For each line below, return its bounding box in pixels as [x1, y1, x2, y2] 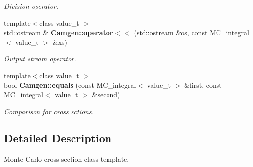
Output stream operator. [4, 53, 76, 64]
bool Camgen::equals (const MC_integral [4, 80, 136, 90]
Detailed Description [4, 130, 112, 145]
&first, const [184, 80, 222, 90]
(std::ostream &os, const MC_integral [134, 27, 249, 38]
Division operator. [4, 1, 59, 11]
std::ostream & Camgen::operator [4, 27, 113, 38]
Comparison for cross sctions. [4, 106, 94, 116]
